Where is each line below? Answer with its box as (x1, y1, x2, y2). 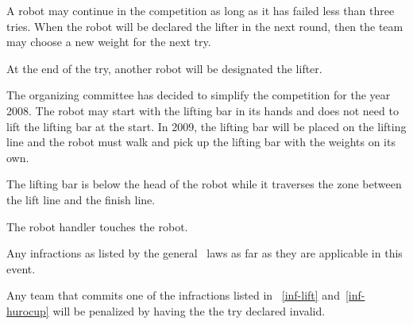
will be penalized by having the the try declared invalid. (52, 302, 326, 319)
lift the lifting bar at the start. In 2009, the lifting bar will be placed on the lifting (6, 118, 407, 134)
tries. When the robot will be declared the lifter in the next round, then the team (6, 17, 403, 34)
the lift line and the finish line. (6, 191, 156, 207)
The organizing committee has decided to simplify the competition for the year (6, 87, 391, 103)
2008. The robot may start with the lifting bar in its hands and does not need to (6, 102, 399, 118)
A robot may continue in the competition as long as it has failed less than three (6, 2, 395, 18)
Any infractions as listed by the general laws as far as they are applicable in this (6, 245, 403, 261)
